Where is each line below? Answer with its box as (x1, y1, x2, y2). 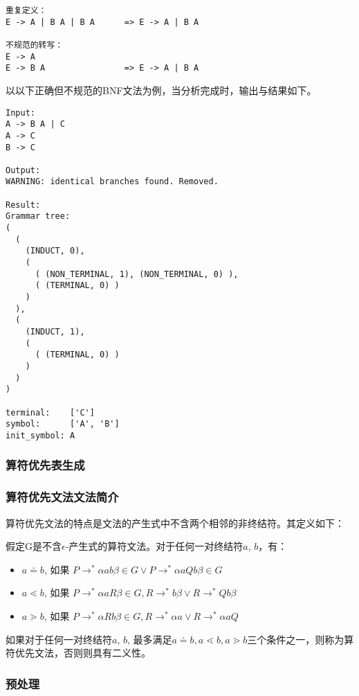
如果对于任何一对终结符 (6, 632, 112, 646)
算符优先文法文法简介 (6, 488, 119, 506)
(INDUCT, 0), (25, 246, 85, 256)
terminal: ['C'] (6, 407, 95, 418)
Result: (6, 199, 41, 210)
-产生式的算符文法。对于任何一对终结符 (65, 539, 243, 553)
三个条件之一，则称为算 (247, 632, 354, 646)
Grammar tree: (6, 211, 71, 222)
